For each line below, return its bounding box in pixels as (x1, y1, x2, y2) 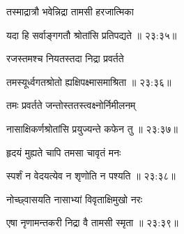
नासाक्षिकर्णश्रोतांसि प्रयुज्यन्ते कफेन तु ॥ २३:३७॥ (6, 121, 178, 136)
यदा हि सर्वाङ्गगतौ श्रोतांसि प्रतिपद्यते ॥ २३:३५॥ (6, 27, 177, 42)
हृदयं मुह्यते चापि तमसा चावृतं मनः (6, 145, 121, 159)
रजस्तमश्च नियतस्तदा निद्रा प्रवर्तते (6, 51, 124, 66)
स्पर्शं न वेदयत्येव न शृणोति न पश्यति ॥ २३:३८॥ (6, 168, 176, 183)
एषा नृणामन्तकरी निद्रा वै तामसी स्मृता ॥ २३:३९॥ (6, 215, 178, 230)
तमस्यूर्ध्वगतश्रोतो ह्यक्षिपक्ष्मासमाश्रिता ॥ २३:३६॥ (6, 74, 171, 89)
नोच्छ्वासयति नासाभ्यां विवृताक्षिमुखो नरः (6, 191, 143, 206)
